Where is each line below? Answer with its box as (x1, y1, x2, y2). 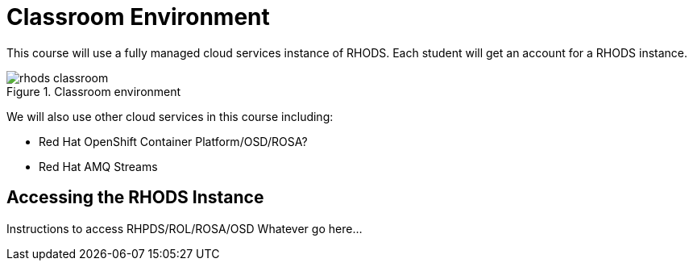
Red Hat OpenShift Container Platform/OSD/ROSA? (39, 134, 308, 148)
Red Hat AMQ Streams (39, 159, 158, 173)
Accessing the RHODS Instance (6, 187, 264, 208)
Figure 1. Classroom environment (6, 84, 181, 98)
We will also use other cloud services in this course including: (6, 109, 334, 123)
